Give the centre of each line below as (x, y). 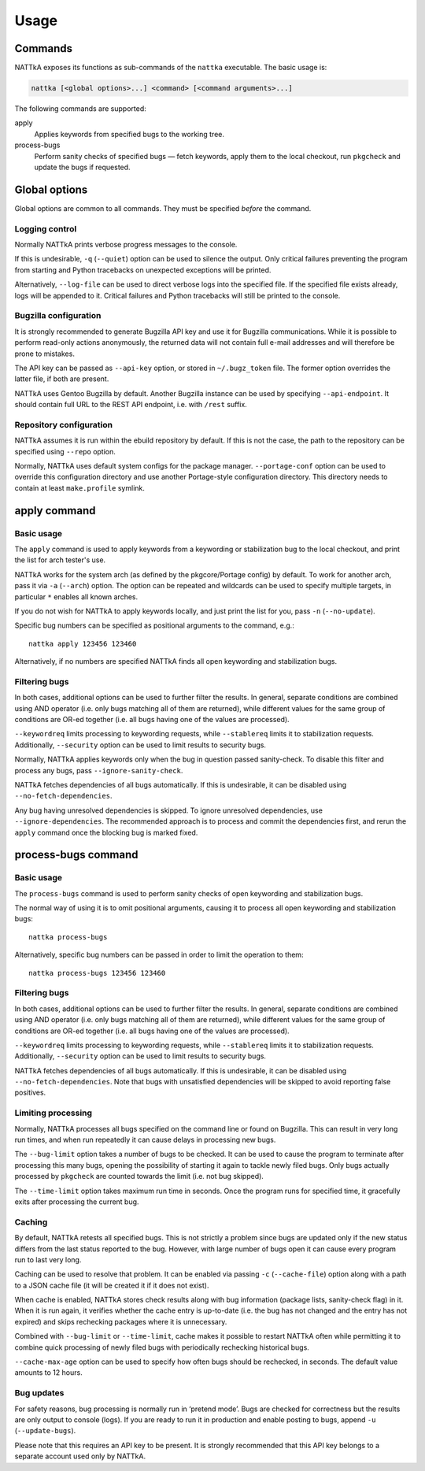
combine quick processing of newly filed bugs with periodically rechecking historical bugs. (162, 1347)
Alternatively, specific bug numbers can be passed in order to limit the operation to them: (159, 955)
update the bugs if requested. (82, 167)
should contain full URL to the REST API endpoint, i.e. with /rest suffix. (131, 405)
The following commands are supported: (81, 109)
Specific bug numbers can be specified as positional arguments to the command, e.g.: (154, 625)
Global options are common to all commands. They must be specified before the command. (163, 208)
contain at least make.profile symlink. (80, 487)
